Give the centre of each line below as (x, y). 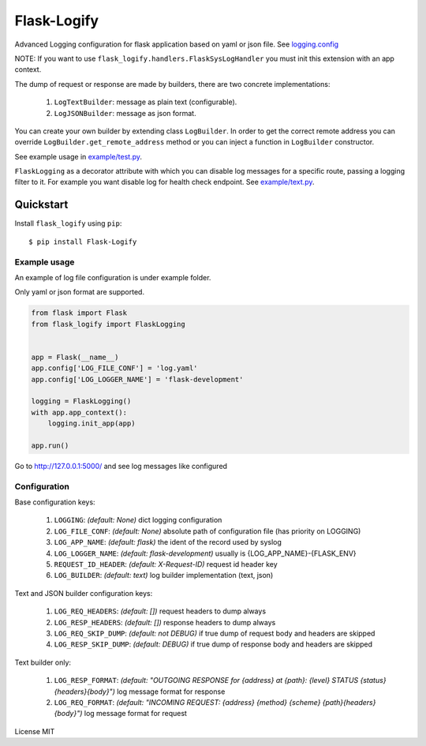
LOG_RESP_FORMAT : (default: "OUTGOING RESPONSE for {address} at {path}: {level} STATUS (206, 680)
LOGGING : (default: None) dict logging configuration (138, 520)
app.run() (50, 445)
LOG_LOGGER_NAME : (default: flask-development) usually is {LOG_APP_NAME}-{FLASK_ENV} (205, 553)
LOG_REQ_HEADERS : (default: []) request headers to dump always (160, 611)
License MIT (35, 731)
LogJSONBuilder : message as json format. (125, 113)
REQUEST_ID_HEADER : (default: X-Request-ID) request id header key (166, 564)
